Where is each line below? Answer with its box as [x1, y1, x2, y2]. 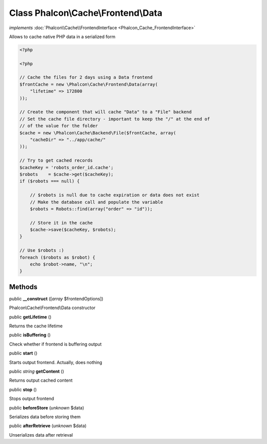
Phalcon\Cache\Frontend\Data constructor [9, 305, 96, 311]
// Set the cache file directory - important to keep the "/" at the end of [19, 116, 210, 122]
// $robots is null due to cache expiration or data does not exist [30, 192, 200, 198]
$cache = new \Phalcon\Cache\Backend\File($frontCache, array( [19, 130, 177, 135]
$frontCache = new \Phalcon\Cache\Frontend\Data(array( [19, 82, 158, 87]
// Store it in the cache [30, 220, 93, 225]
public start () [9, 350, 38, 356]
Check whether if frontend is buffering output [9, 341, 102, 347]
